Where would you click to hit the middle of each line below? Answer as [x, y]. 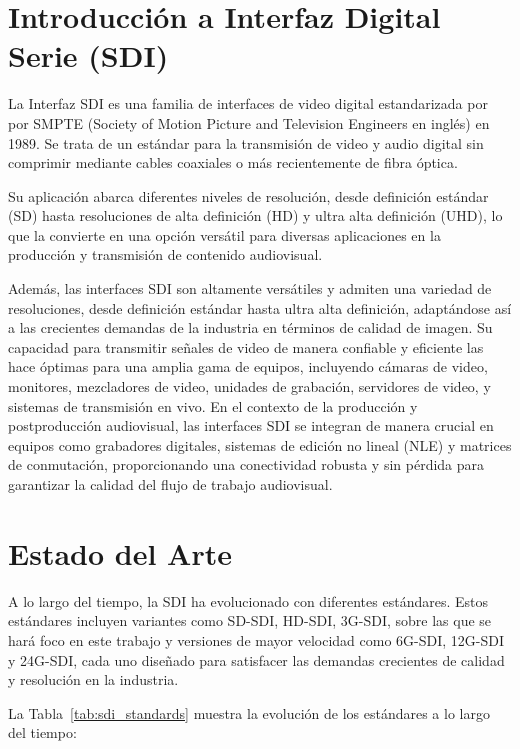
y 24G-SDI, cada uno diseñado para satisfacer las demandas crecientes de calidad [256, 659]
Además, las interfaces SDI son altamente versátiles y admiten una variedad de [250, 288]
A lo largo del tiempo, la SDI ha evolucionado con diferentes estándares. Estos [248, 600]
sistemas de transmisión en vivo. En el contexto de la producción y [213, 405]
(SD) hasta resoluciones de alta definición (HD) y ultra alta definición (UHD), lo [255, 215]
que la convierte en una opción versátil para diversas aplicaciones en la [224, 234]
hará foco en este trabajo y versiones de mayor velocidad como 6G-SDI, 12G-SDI [256, 639]
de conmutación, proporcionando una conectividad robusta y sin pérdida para [246, 464]
